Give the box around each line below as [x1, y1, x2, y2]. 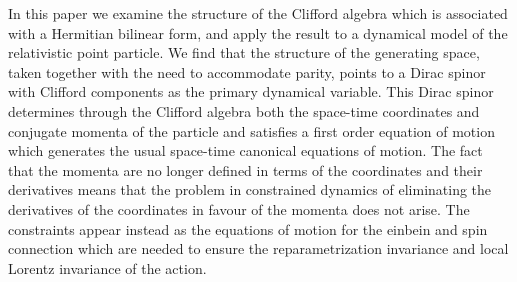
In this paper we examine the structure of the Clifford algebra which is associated [8, 3, 508, 23]
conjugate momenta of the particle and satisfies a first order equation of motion [8, 120, 495, 141]
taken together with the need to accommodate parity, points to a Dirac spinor [8, 61, 486, 82]
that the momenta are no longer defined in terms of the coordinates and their [8, 159, 483, 180]
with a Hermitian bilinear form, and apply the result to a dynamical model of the [8, 22, 508, 43]
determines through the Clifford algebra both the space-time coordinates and [8, 100, 480, 121]
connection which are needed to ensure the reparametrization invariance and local [8, 238, 509, 259]
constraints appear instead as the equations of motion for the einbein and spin [8, 218, 488, 239]
